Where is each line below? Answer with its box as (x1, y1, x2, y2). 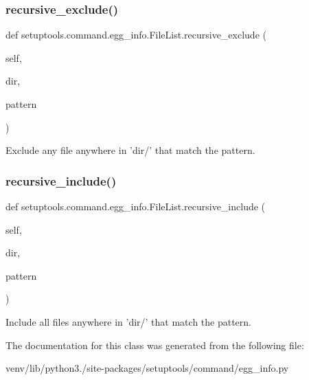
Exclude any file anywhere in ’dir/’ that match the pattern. (5, 143, 255, 157)
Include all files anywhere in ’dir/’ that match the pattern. (5, 314, 251, 328)
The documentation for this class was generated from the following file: (5, 337, 304, 352)
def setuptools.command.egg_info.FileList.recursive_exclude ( (5, 27, 266, 42)
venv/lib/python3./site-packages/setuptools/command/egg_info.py (5, 361, 289, 375)
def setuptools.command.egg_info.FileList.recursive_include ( (5, 199, 266, 213)
